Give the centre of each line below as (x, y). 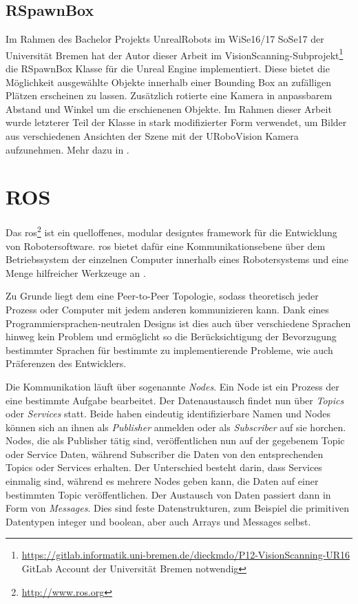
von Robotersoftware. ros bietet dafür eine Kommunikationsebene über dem (166, 246)
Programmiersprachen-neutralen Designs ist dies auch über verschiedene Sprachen (178, 323)
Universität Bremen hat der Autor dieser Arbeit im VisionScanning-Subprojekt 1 (175, 54)
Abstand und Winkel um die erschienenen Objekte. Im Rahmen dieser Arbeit (169, 108)
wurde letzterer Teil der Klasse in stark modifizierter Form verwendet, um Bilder (176, 122)
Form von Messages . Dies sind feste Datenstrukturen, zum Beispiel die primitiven (177, 508)
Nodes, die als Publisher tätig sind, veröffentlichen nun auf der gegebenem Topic (175, 440)
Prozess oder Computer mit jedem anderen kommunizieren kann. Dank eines (167, 309)
